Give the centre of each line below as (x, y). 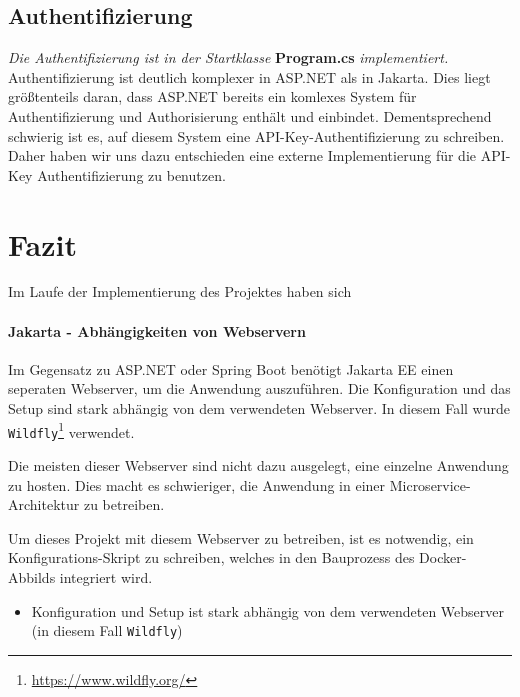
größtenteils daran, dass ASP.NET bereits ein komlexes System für (212, 96)
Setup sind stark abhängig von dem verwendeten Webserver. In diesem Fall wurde (259, 408)
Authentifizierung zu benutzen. (131, 174)
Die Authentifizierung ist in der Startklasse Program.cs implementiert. (228, 57)
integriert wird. (106, 576)
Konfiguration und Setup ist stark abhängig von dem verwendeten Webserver (267, 610)
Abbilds (32, 576)
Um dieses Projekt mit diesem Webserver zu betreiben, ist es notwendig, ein (241, 537)
